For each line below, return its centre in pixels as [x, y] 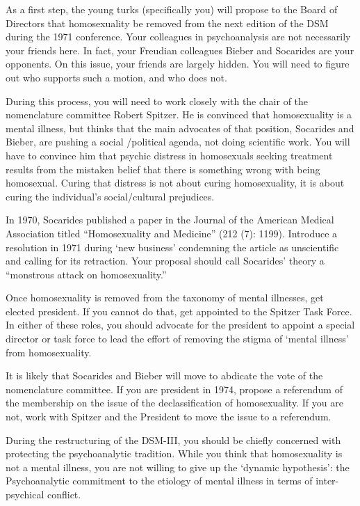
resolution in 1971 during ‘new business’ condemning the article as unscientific [172, 247]
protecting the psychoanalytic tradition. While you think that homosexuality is [174, 453]
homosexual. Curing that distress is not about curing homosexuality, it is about [175, 183]
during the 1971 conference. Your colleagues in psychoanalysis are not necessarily [178, 37]
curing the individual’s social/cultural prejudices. [110, 196]
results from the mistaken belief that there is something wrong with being [163, 169]
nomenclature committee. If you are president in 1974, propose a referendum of [174, 389]
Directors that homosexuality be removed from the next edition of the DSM [167, 23]
